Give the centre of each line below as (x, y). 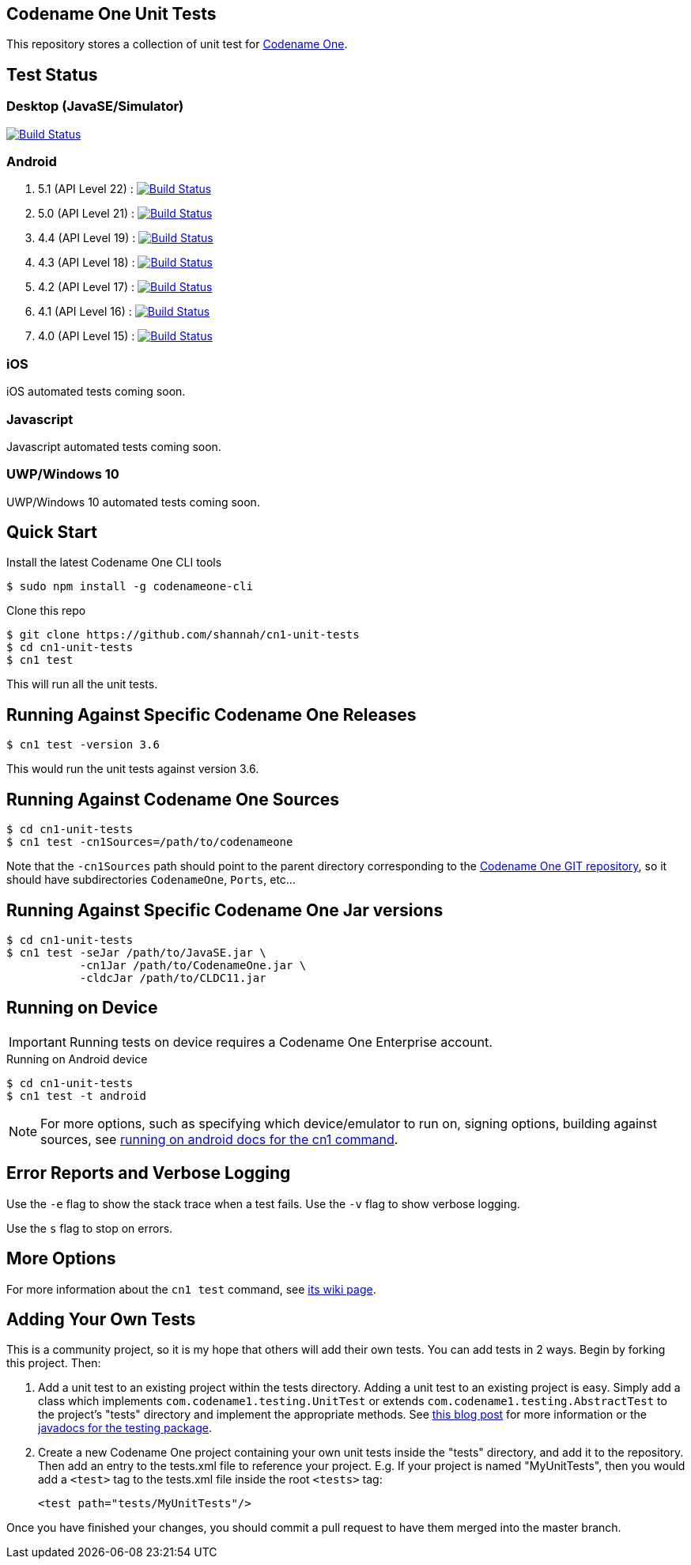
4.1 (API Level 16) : (85, 312)
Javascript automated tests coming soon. (114, 446)
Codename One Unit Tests (111, 14)
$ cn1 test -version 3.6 (83, 745)
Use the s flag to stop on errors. (90, 1228)
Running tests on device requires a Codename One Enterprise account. (281, 1042)
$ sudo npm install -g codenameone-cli (130, 587)
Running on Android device (77, 1059)
